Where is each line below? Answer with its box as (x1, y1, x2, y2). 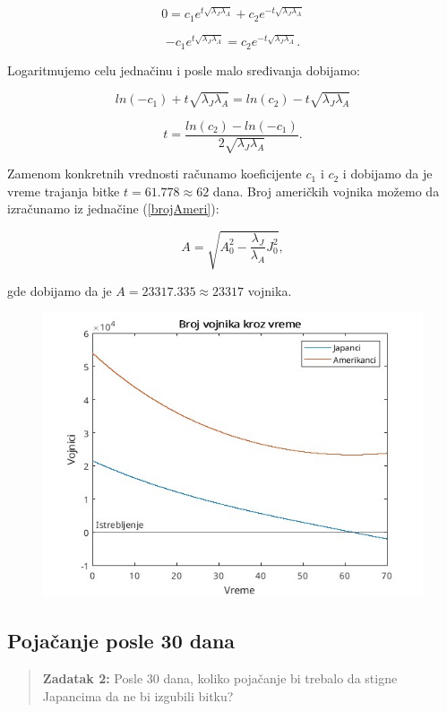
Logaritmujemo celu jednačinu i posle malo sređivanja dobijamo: (7, 60, 361, 79)
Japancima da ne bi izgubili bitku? (42, 686, 234, 705)
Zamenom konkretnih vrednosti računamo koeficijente (7, 164, 302, 183)
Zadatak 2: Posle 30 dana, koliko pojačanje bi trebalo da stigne (42, 668, 398, 687)
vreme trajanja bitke (7, 181, 120, 200)
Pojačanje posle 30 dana (7, 627, 236, 655)
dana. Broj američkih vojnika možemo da (212, 181, 440, 200)
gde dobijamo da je (7, 281, 112, 300)
